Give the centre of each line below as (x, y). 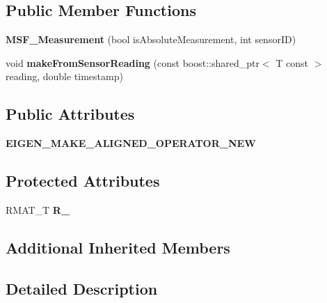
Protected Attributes (83, 181)
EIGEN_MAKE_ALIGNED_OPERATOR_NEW (131, 143)
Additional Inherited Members (118, 247)
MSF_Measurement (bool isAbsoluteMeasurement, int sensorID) (151, 39)
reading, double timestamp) (64, 76)
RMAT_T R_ (38, 209)
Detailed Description (82, 288)
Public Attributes (70, 114)
